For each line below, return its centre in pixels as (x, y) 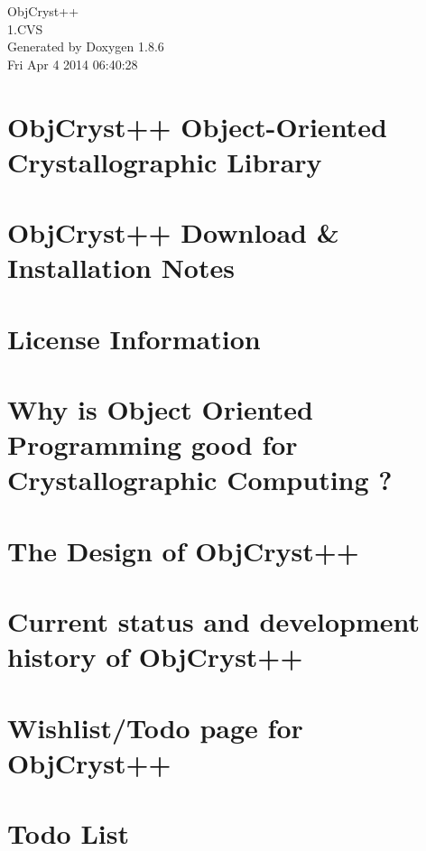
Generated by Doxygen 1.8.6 (86, 46)
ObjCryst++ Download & (173, 232)
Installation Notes (121, 268)
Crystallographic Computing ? (200, 480)
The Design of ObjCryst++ (183, 550)
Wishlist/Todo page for (155, 727)
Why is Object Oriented (160, 409)
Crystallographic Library (165, 161)
